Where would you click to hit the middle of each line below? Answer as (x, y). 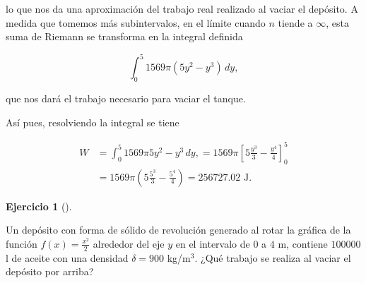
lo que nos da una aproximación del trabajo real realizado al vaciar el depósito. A (182, 8)
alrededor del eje (129, 243)
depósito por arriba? (50, 271)
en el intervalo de (213, 243)
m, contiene (303, 243)
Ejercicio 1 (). (39, 206)
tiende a (295, 22)
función (22, 243)
